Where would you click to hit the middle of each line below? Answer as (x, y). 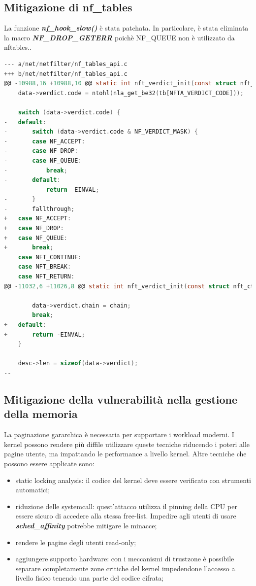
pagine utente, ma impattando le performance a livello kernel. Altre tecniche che (125, 454)
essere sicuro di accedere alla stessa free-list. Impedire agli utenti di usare (126, 516)
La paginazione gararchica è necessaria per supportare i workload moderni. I (119, 434)
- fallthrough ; (39, 209)
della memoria (41, 414)
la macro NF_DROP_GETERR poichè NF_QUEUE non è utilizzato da (119, 37)
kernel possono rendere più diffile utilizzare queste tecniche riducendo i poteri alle (127, 444)
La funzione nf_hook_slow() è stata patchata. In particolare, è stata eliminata (126, 28)
